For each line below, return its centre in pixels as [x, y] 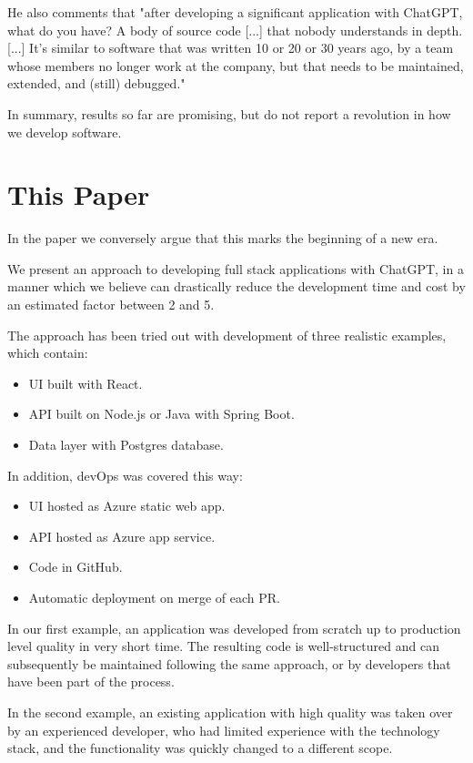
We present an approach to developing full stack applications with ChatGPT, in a [236, 268]
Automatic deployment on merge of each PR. [154, 597]
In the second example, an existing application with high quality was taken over [230, 712]
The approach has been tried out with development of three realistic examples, [227, 335]
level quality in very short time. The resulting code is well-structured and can [223, 646]
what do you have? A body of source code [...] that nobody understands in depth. [235, 30]
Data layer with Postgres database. [126, 445]
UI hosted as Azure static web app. [127, 506]
